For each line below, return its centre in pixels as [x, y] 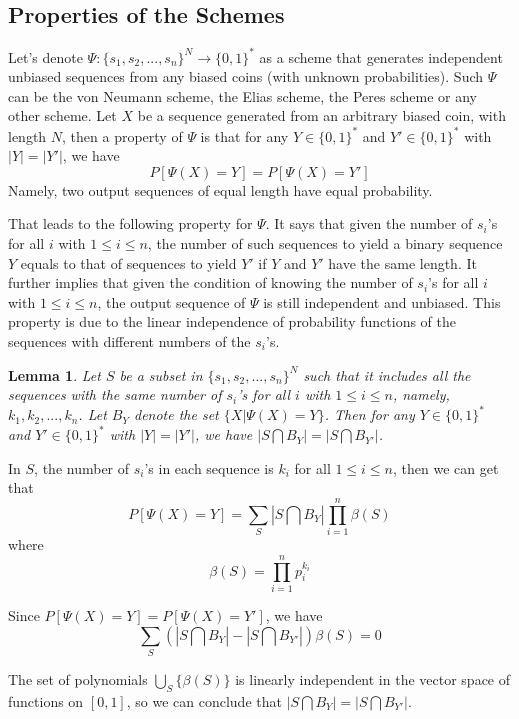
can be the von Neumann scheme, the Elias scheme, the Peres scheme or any [242, 95]
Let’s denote [45, 56]
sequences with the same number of [115, 394]
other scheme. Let [62, 115]
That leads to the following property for [130, 223]
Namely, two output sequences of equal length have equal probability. [220, 189]
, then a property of [122, 135]
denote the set [176, 414]
